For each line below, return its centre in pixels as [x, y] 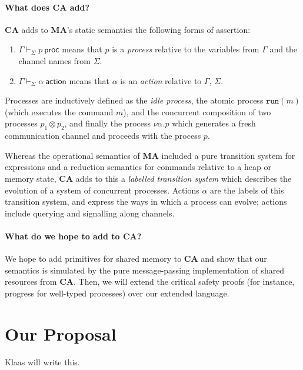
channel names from [55, 60]
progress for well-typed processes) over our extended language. [117, 293]
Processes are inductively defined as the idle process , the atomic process [134, 100]
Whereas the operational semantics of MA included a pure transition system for [150, 155]
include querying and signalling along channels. [90, 213]
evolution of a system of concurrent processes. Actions [102, 190]
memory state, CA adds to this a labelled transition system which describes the [148, 178]
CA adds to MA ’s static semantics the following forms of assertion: [128, 29]
